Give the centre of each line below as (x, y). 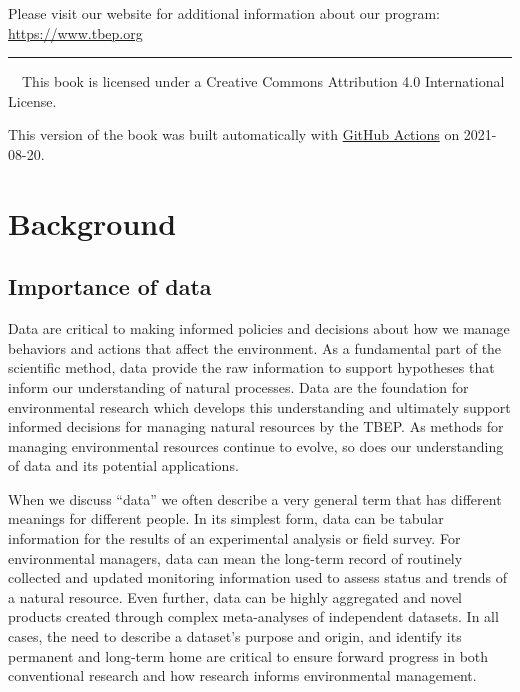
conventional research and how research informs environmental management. (242, 675)
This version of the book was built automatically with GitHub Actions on (234, 134)
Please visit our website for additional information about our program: (224, 13)
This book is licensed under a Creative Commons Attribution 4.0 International (263, 81)
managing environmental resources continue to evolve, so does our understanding (256, 445)
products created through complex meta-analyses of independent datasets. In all (253, 616)
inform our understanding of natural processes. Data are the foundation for (238, 386)
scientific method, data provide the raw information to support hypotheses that (251, 367)
